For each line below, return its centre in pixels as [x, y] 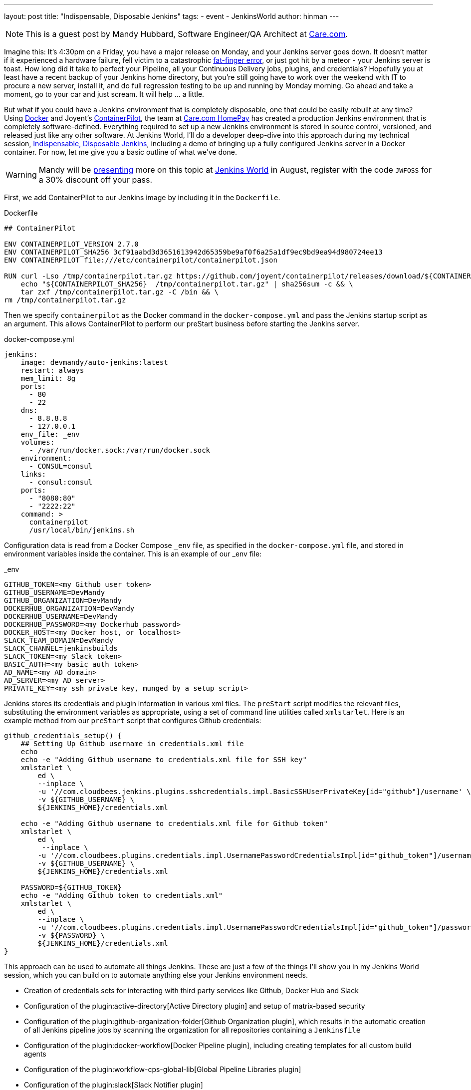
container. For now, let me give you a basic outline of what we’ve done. [120, 152]
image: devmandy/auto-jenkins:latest [94, 362]
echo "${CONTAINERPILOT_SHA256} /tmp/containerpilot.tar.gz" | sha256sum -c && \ [187, 284]
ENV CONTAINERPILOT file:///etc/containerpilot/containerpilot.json [141, 260]
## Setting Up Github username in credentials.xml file [132, 744]
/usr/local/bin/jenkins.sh [82, 530]
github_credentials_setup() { [63, 736]
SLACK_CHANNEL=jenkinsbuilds [61, 648]
